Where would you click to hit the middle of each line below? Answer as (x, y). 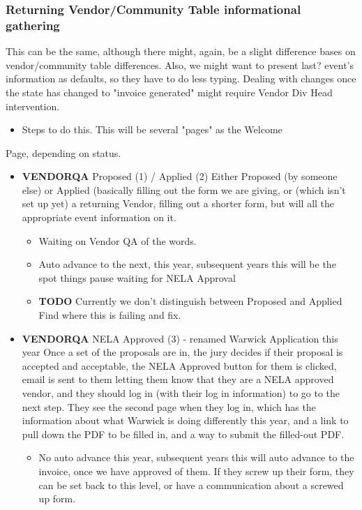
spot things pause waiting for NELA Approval (137, 277)
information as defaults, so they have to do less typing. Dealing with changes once (181, 78)
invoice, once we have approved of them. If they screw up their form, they (196, 471)
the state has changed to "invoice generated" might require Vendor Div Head (169, 92)
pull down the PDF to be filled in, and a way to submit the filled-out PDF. (183, 434)
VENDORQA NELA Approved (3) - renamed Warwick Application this (180, 338)
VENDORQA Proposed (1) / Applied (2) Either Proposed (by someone (180, 176)
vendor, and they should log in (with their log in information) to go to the (181, 393)
